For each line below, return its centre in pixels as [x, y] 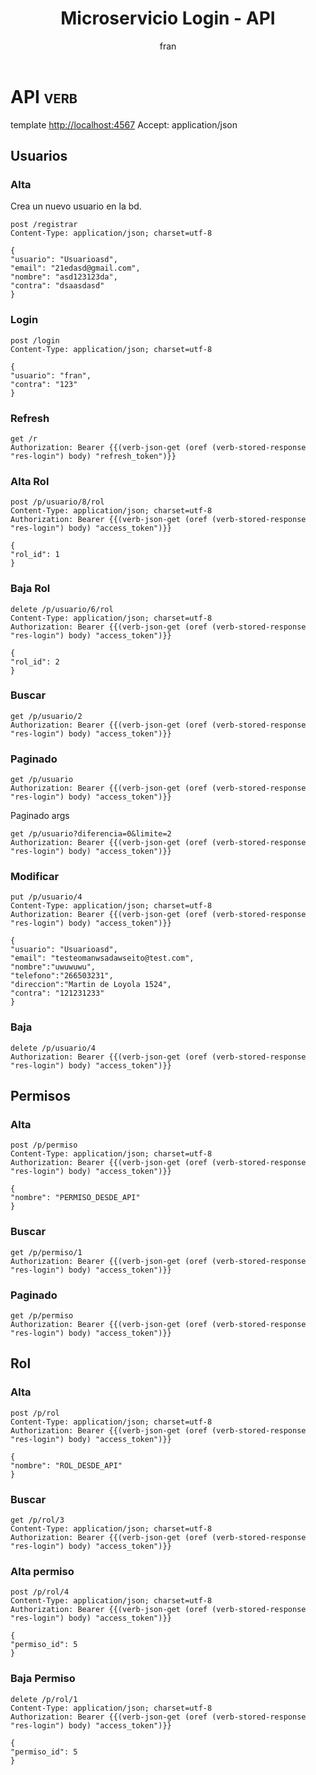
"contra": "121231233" [57, 993]
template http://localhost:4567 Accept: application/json [124, 124]
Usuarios [39, 156]
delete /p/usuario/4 [53, 1048]
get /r [24, 438]
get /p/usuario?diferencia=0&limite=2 [91, 834]
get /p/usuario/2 [46, 716]
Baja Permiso [43, 1679]
